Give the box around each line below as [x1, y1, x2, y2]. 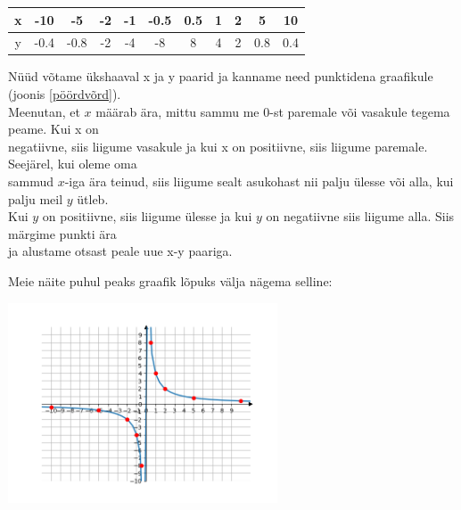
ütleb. [77, 189, 109, 208]
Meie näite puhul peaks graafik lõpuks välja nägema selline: [8, 271, 333, 290]
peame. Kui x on [8, 119, 99, 138]
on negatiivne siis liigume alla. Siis [266, 207, 455, 226]
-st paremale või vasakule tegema [269, 102, 450, 120]
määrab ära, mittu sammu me [95, 102, 259, 120]
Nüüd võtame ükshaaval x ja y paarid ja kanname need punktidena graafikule [8, 67, 433, 86]
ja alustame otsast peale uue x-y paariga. [8, 242, 233, 260]
